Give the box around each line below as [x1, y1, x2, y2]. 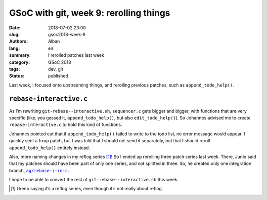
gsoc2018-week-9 [48, 31, 86, 37]
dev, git [48, 66, 64, 72]
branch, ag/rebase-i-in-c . [9, 167, 69, 173]
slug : [9, 31, 20, 37]
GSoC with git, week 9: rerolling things [9, 7, 171, 18]
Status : [9, 73, 25, 79]
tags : [9, 66, 20, 72]
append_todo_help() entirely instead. [9, 145, 90, 151]
